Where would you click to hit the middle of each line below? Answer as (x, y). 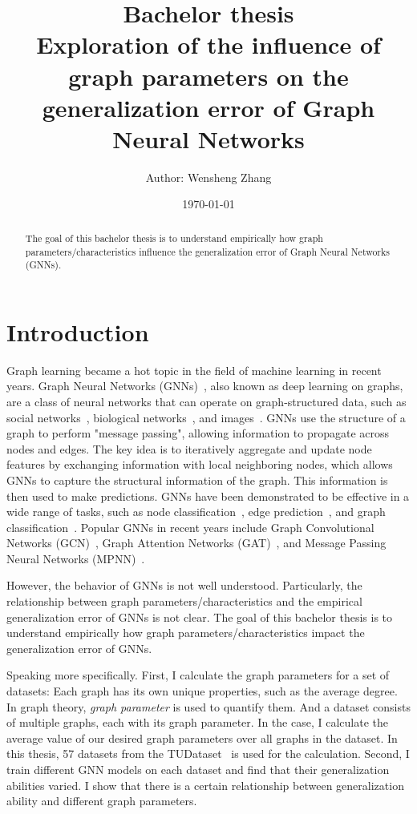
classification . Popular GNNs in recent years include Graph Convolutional (190, 527)
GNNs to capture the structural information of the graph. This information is (197, 480)
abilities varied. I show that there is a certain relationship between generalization (205, 785)
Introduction (78, 331)
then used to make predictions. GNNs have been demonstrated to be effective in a (208, 496)
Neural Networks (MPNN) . (76, 558)
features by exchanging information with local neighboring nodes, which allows (200, 464)
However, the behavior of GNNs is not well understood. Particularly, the (184, 585)
